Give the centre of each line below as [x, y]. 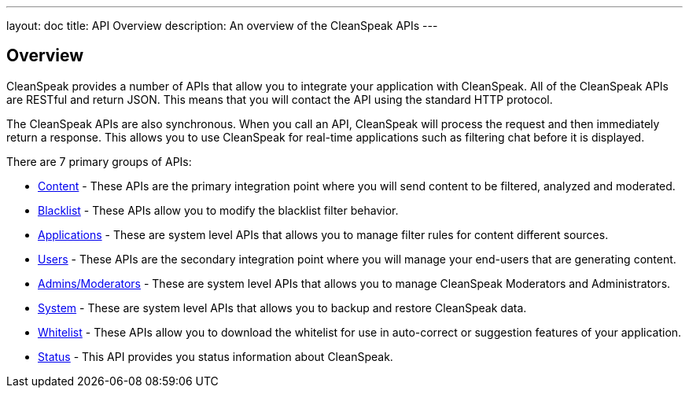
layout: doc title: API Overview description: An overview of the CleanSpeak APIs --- [222, 26]
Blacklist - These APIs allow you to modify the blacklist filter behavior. [218, 210]
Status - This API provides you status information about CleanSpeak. [216, 356]
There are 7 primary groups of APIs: [99, 161]
